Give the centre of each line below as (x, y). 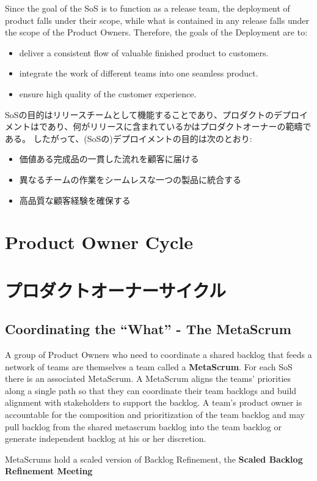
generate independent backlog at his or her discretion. (106, 438)
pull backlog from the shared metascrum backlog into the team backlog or (143, 426)
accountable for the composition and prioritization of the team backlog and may (155, 415)
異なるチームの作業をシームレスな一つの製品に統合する (130, 179)
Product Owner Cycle (99, 242)
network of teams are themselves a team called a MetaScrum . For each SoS (149, 366)
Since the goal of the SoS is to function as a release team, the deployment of (148, 8)
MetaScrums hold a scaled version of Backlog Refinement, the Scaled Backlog (154, 459)
